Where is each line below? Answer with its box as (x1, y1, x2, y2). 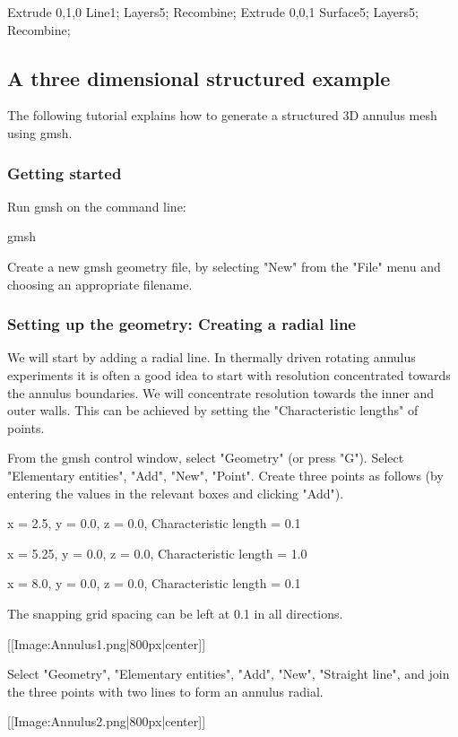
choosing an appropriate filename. (7, 274, 193, 293)
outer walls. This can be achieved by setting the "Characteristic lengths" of (7, 401, 419, 420)
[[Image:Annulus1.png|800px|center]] (7, 634, 206, 653)
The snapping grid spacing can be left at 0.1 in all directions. (7, 603, 343, 622)
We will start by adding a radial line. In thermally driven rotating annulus (7, 348, 416, 367)
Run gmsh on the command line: (7, 196, 186, 215)
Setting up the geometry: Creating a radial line (7, 313, 356, 335)
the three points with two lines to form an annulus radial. (7, 681, 324, 700)
